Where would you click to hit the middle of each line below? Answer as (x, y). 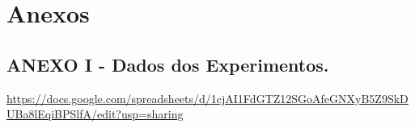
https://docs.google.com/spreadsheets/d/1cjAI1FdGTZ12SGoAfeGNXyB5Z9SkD (207, 98)
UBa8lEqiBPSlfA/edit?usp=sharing (95, 114)
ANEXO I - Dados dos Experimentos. (168, 64)
